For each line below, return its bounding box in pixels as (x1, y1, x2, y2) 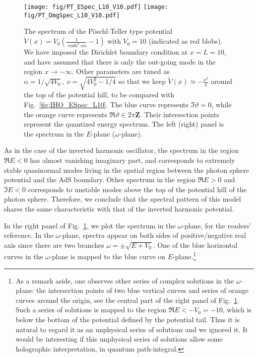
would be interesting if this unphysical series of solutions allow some (15, 334, 223, 344)
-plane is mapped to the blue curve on (50, 251, 166, 262)
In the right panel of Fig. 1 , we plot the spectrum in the (4, 220, 176, 230)
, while (211, 99, 232, 110)
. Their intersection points (140, 109, 219, 119)
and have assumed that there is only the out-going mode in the (24, 56, 216, 67)
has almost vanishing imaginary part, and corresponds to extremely (30, 155, 235, 165)
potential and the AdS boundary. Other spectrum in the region (4, 174, 196, 185)
